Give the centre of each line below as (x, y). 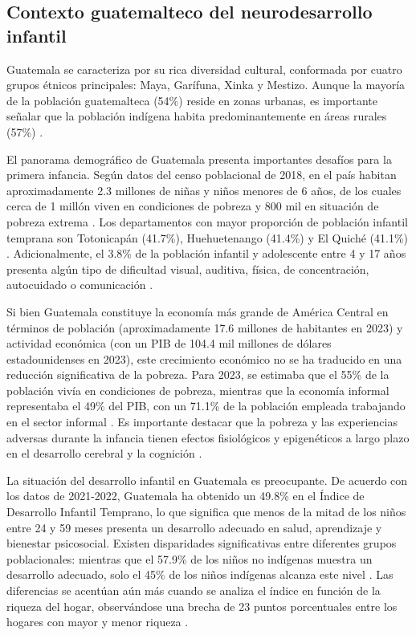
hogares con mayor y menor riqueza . (98, 622)
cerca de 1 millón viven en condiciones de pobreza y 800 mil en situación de (193, 206)
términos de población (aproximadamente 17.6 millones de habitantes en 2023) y (205, 327)
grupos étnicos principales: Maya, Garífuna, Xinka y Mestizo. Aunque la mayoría (206, 85)
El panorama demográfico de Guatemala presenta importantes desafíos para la (199, 159)
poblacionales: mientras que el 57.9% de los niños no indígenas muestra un (190, 558)
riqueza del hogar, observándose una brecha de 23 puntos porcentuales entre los (202, 606)
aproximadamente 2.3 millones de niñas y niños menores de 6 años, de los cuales (204, 190)
